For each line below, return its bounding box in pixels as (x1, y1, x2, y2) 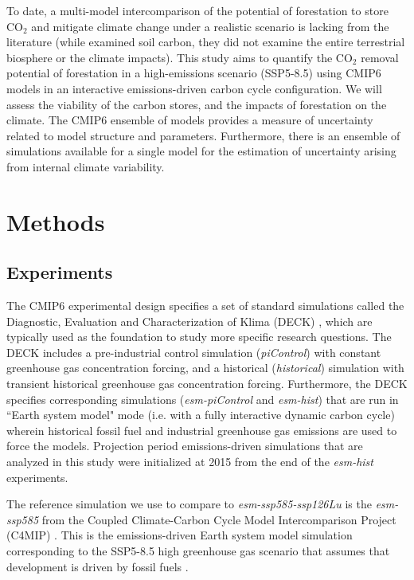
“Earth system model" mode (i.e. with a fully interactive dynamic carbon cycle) (6, 406, 395, 423)
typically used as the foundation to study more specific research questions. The (6, 328, 392, 345)
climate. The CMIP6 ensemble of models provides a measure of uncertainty (6, 112, 373, 128)
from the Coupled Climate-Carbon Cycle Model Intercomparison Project (41, 511, 396, 527)
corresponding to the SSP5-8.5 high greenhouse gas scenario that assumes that (6, 543, 390, 559)
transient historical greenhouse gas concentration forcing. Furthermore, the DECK (6, 375, 408, 392)
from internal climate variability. (6, 158, 165, 174)
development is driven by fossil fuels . (6, 558, 189, 574)
